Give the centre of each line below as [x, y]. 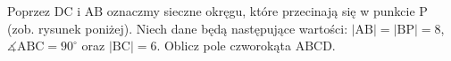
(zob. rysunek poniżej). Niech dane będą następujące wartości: [178, 28]
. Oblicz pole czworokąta [224, 46]
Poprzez [29, 11]
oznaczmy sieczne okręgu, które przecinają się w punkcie [261, 11]
